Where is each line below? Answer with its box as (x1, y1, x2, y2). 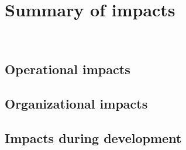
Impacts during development (5, 128, 182, 146)
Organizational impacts (5, 94, 148, 112)
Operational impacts (5, 60, 130, 78)
